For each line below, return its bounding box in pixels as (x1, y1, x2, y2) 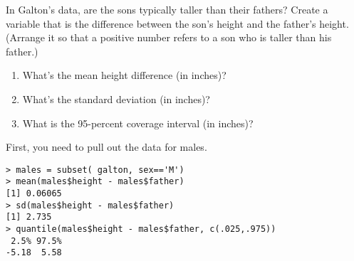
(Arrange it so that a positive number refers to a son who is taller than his (6, 30, 332, 45)
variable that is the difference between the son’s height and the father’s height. (6, 16, 349, 31)
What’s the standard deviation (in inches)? (22, 91, 210, 106)
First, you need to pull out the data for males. (6, 139, 207, 154)
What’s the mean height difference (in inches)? (22, 68, 227, 82)
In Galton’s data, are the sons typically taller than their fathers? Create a (6, 2, 328, 16)
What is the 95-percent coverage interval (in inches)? (22, 115, 254, 130)
